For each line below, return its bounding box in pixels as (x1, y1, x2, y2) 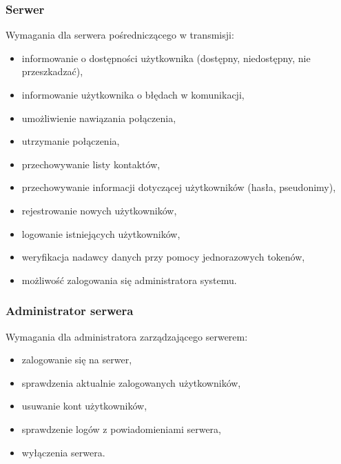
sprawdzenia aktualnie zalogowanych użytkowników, (21, 375, 241, 390)
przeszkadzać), (21, 64, 83, 79)
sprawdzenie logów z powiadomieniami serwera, (21, 421, 221, 436)
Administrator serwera (6, 302, 134, 319)
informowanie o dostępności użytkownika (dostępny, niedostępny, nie (21, 50, 311, 65)
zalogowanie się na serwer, (21, 352, 132, 367)
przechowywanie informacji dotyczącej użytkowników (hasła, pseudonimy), (21, 180, 336, 194)
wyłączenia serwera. (21, 445, 105, 459)
